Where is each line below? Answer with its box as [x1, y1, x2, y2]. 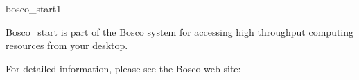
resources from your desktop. [6, 38, 128, 52]
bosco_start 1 [6, 1, 62, 15]
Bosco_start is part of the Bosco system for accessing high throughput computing [6, 24, 354, 39]
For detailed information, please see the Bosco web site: [6, 61, 241, 75]
